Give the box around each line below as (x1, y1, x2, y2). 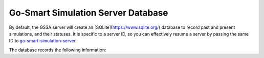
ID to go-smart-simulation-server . (9, 38, 77, 44)
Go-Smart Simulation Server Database (9, 7, 168, 18)
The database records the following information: (9, 47, 106, 53)
